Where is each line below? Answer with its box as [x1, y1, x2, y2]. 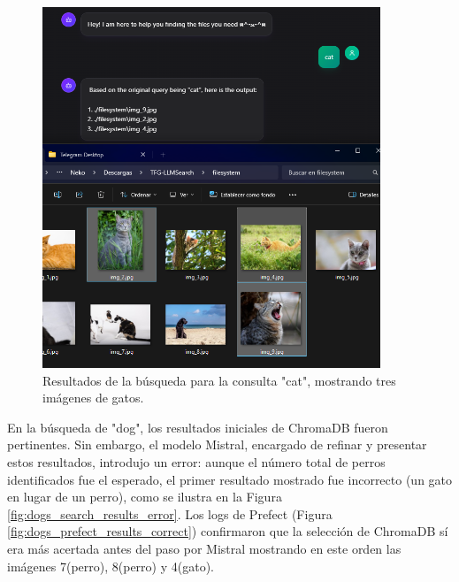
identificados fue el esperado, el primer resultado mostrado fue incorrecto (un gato [7, 470, 453, 488]
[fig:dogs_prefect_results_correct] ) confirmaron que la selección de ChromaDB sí [7, 522, 448, 540]
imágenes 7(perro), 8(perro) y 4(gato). [7, 556, 214, 575]
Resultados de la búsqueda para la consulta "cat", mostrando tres [42, 371, 396, 389]
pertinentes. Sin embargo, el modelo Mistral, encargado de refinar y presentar [7, 435, 427, 454]
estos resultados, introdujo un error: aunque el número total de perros [7, 452, 386, 471]
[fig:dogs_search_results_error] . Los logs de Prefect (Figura [7, 504, 333, 523]
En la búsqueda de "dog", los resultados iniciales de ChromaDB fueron [7, 417, 388, 436]
